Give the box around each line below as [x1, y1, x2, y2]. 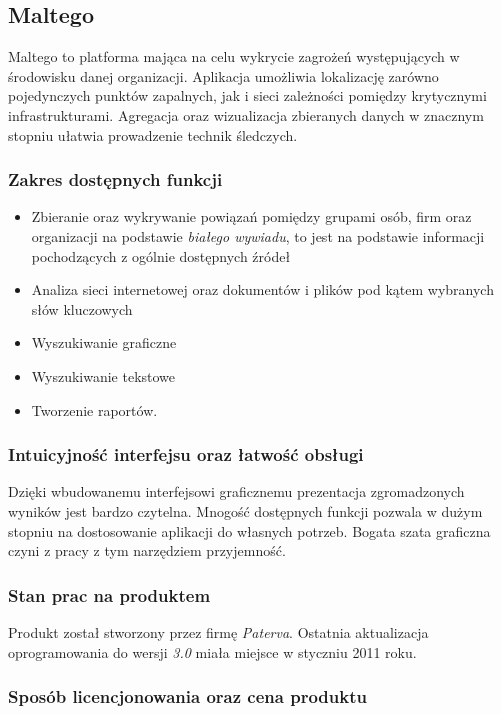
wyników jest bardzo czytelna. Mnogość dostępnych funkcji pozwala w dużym [8, 500, 483, 521]
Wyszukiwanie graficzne [31, 332, 177, 353]
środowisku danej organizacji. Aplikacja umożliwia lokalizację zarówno [8, 65, 439, 86]
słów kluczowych [31, 298, 133, 319]
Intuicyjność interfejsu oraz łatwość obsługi [8, 442, 364, 467]
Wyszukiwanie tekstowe [31, 365, 176, 386]
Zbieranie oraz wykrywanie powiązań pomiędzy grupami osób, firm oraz [31, 206, 472, 227]
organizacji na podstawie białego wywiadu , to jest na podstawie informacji [31, 225, 485, 246]
